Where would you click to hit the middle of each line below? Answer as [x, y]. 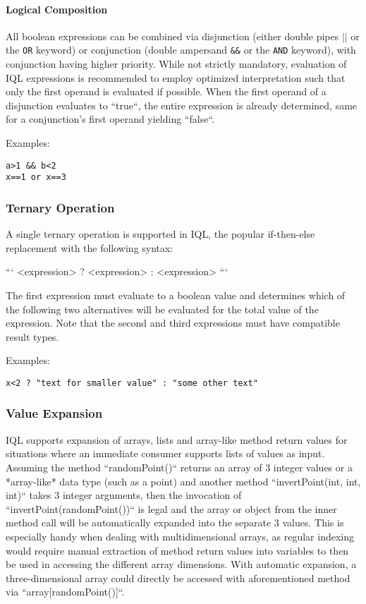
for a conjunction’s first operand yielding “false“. [110, 119]
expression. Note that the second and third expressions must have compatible [173, 323]
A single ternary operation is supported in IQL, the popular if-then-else [160, 234]
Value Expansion [54, 413]
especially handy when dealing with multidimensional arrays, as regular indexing [180, 536]
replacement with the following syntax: [90, 247]
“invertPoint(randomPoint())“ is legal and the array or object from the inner [171, 508]
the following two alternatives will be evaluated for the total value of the [162, 309]
